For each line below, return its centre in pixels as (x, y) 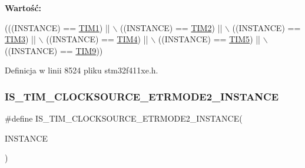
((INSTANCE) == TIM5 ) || (209, 39)
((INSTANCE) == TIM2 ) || (171, 27)
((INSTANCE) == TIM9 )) (54, 50)
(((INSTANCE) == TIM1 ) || (57, 27)
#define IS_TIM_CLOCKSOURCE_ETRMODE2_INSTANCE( (124, 118)
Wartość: (23, 8)
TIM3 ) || (20, 39)
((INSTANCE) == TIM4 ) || (97, 39)
